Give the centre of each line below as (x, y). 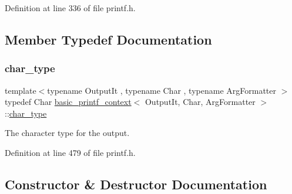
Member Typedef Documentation (108, 39)
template (21, 90)
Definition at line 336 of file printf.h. (70, 8)
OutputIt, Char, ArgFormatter (200, 102)
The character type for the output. (67, 133)
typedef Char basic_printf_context (68, 102)
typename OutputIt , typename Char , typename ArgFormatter (162, 90)
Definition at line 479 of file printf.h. (70, 152)
